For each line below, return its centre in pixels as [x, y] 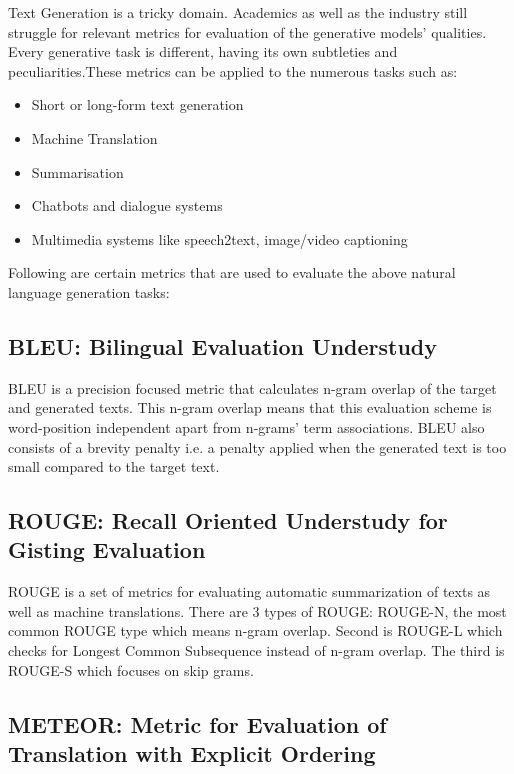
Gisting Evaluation [107, 549]
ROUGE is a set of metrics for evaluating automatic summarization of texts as [249, 591]
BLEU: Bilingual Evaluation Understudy [223, 345]
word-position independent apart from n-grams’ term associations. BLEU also [246, 426]
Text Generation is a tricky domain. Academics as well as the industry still [238, 12]
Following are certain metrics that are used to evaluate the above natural [232, 272]
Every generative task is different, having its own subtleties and [203, 51]
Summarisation [77, 171]
